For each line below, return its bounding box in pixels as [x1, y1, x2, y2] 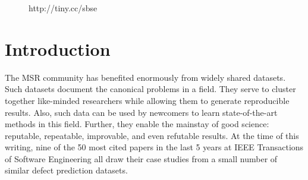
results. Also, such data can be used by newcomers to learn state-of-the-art [5, 106, 278, 118]
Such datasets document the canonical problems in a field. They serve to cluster [5, 83, 296, 95]
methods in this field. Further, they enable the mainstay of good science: [5, 118, 269, 130]
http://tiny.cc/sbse [29, 2, 98, 14]
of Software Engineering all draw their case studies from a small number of [5, 152, 278, 165]
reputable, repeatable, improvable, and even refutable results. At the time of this [5, 129, 299, 141]
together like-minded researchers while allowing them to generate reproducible [5, 94, 290, 106]
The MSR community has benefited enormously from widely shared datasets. [5, 71, 286, 83]
